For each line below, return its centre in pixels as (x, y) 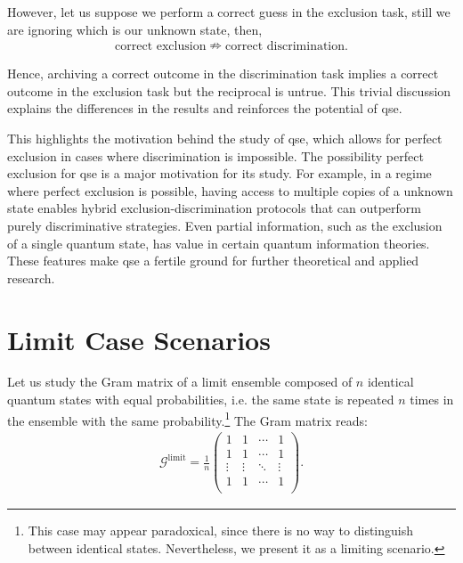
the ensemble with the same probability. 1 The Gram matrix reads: (187, 419)
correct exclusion (161, 47)
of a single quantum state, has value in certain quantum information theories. (219, 243)
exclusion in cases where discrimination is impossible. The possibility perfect (215, 155)
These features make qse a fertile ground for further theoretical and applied (213, 261)
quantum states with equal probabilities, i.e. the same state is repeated (201, 400)
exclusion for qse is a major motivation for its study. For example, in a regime (219, 173)
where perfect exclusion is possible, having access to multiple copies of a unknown (230, 190)
